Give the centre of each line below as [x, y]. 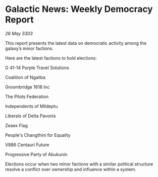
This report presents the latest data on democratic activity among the [76, 43]
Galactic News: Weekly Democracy [79, 9]
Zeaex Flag [17, 125]
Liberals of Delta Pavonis [30, 116]
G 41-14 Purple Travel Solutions [37, 68]
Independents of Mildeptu [31, 106]
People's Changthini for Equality [38, 135]
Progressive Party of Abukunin [36, 154]
